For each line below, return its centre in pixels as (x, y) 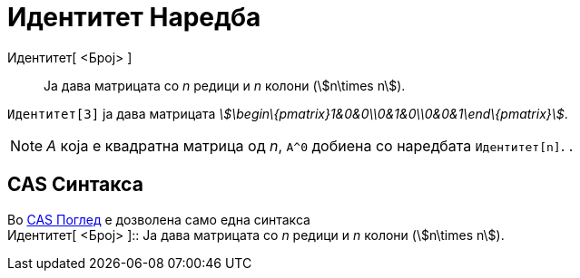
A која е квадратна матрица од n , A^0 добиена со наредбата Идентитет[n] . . (310, 145)
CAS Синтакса (75, 185)
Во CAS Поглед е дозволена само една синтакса (159, 219)
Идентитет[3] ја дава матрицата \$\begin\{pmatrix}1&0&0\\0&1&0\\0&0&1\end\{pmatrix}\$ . (288, 113)
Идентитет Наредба (134, 17)
